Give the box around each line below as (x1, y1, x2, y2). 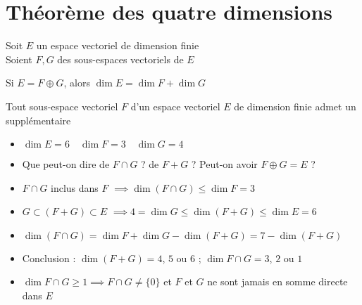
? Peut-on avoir (191, 157, 258, 171)
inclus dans (51, 180, 99, 195)
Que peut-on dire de (22, 157, 110, 171)
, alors (63, 75, 90, 90)
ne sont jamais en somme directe (207, 274, 348, 289)
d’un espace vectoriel (130, 98, 220, 113)
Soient (6, 51, 32, 66)
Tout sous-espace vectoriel (6, 98, 118, 113)
